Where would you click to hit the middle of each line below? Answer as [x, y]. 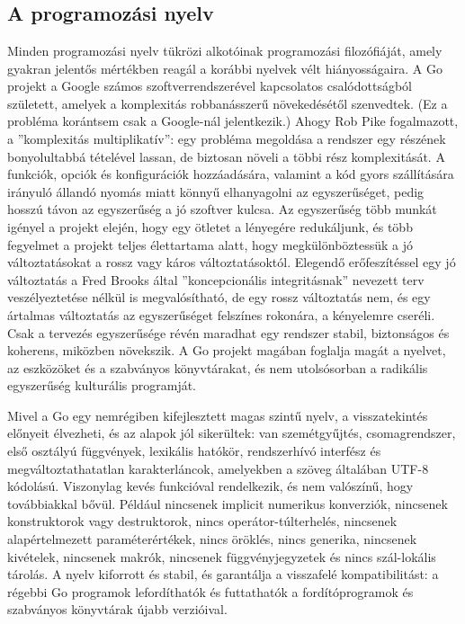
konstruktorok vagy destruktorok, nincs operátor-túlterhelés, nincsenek [202, 521]
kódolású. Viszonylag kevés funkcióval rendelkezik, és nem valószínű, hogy [210, 486]
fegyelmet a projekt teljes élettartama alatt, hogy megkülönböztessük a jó [210, 244]
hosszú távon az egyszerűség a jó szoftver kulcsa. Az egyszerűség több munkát [222, 209]
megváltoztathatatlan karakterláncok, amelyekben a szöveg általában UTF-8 [218, 468]
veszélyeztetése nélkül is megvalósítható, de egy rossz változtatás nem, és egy [219, 297]
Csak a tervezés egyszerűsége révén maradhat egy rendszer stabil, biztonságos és [228, 332]
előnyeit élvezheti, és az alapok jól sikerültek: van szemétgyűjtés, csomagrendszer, [232, 433]
